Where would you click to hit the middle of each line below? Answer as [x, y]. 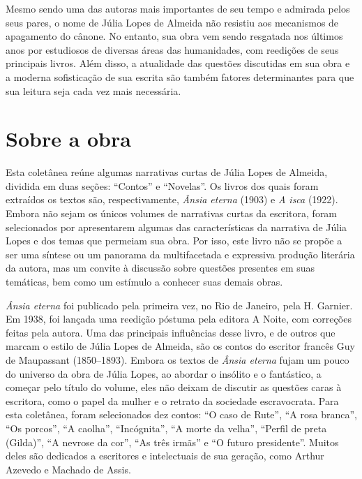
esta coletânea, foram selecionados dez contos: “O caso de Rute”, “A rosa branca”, [181, 414]
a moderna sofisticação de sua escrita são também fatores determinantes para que [180, 76]
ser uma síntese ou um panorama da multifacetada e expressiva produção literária [180, 254]
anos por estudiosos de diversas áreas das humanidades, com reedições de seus [172, 49]
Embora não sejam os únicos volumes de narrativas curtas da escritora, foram [172, 213]
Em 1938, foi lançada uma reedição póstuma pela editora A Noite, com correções [179, 319]
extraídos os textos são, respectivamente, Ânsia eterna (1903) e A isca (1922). [172, 199]
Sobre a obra [68, 139]
